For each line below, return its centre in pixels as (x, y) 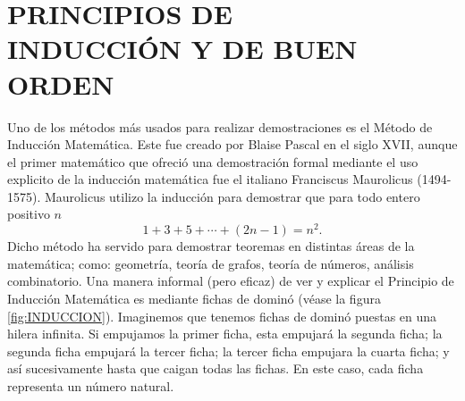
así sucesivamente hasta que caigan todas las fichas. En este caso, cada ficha (216, 368)
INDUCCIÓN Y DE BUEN (182, 49)
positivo (29, 214)
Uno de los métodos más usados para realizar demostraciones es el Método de (220, 126)
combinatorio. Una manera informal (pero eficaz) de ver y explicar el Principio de (231, 281)
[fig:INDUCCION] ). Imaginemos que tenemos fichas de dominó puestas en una (222, 316)
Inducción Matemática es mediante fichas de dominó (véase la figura (194, 298)
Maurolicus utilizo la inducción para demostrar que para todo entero (232, 196)
